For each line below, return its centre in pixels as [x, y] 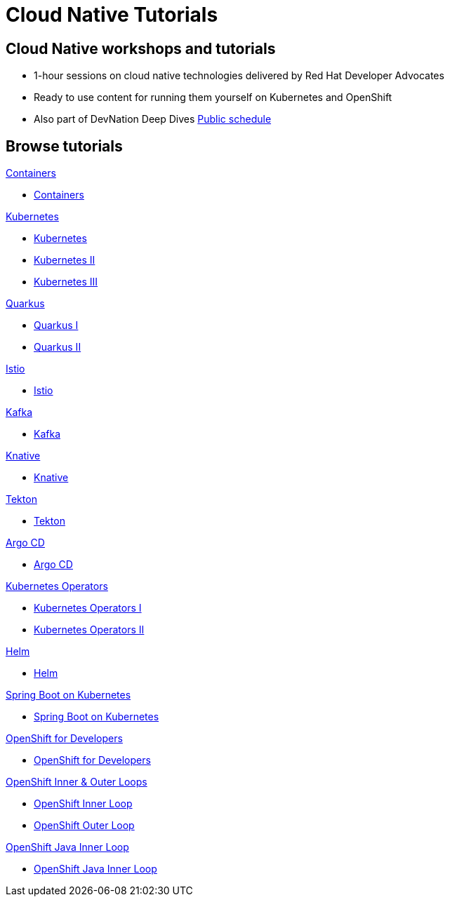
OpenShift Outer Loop [84, 826]
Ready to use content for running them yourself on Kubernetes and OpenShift [213, 97]
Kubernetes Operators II [89, 630]
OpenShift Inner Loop [83, 804]
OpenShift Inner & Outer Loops [77, 782]
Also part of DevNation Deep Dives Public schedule [153, 119]
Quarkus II [58, 347]
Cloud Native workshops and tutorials [141, 48]
